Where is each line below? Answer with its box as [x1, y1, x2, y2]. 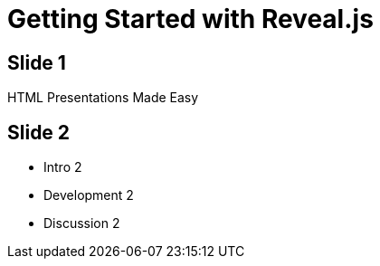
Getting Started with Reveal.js [7, 4, 374, 34]
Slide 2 [7, 120, 71, 144]
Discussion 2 [43, 215, 120, 232]
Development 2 [43, 187, 134, 204]
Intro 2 [43, 159, 82, 176]
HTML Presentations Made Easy [7, 90, 199, 106]
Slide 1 [7, 51, 66, 74]
